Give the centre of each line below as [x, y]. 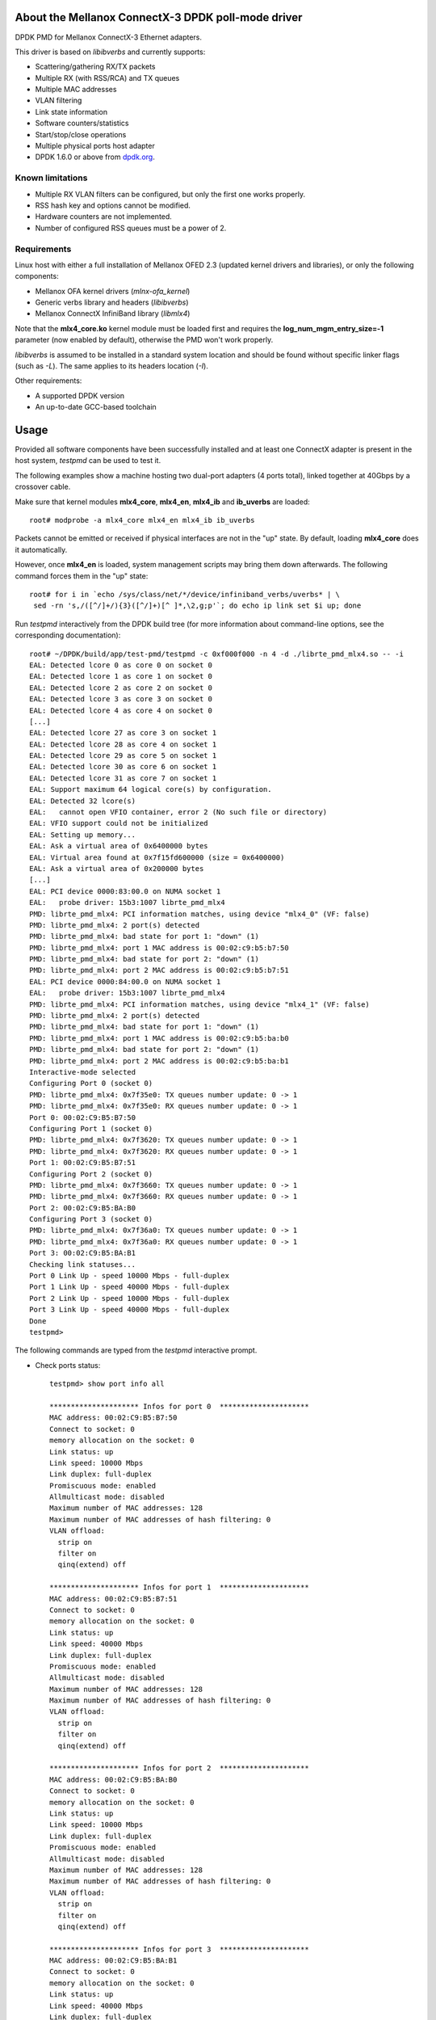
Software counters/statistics [82, 123]
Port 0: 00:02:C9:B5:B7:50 [83, 1117]
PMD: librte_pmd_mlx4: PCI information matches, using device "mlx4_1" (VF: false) [200, 1004]
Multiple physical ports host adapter [95, 146]
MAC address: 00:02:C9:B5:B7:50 [113, 1418]
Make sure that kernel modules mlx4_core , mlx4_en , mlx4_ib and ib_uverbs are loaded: [162, 502]
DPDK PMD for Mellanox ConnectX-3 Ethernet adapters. [108, 37]
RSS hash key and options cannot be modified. [113, 205]
